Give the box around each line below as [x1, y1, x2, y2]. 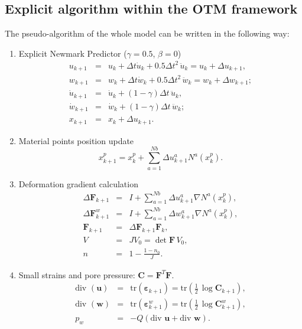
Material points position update [18, 134, 134, 146]
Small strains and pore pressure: [18, 268, 135, 281]
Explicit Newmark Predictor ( [18, 47, 127, 59]
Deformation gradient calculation [18, 177, 138, 190]
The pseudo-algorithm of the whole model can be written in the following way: [5, 27, 290, 40]
